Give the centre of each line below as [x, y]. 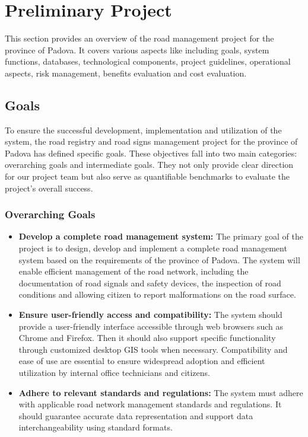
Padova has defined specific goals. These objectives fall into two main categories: [151, 153]
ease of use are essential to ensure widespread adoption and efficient [142, 361]
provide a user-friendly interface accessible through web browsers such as [151, 326]
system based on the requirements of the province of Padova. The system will [159, 259]
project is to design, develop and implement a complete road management [153, 248]
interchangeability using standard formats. [96, 427]
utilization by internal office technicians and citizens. [114, 373]
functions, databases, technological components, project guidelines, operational [148, 61]
